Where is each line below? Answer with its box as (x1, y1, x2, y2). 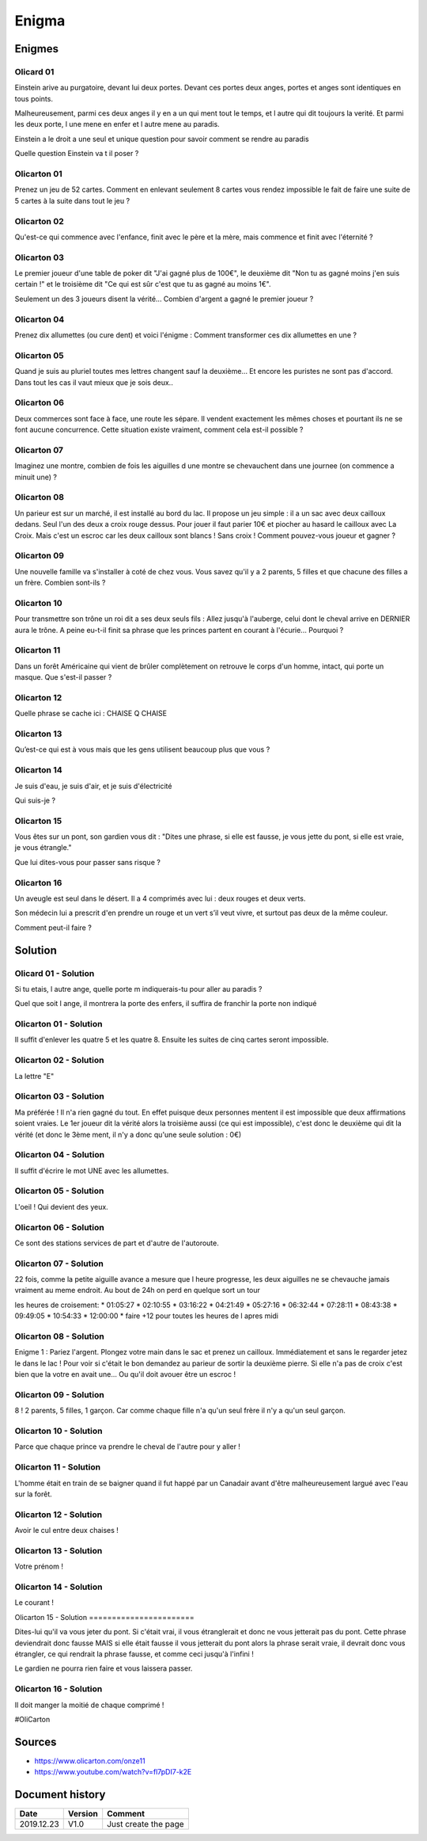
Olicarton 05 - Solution (14, 1185, 104, 1196)
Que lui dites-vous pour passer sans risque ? (14, 857, 161, 867)
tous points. (14, 93, 53, 103)
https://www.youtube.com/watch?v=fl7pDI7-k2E (34, 1767, 192, 1777)
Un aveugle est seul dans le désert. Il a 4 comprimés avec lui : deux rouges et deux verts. (14, 894, 306, 903)
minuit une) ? (14, 472, 57, 482)
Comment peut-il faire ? (14, 923, 93, 932)
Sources (14, 1735, 57, 1748)
